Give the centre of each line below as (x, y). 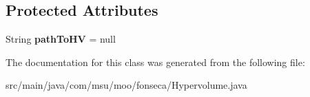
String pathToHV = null (61, 39)
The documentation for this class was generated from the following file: (155, 62)
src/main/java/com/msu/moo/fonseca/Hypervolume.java (126, 85)
